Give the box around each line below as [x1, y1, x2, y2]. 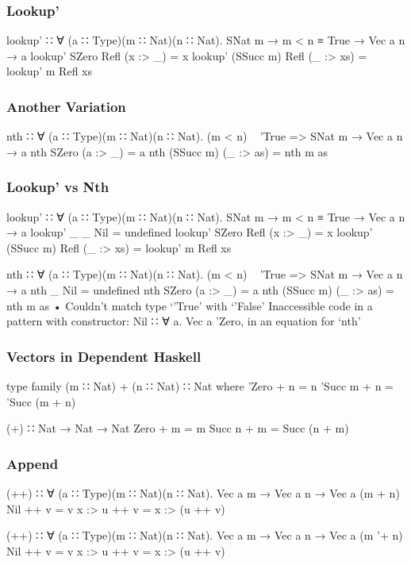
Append [6, 453, 59, 473]
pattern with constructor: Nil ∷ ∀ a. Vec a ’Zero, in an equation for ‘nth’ [6, 313, 361, 329]
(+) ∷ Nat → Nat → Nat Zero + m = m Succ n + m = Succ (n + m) [6, 420, 349, 436]
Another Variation [6, 96, 126, 116]
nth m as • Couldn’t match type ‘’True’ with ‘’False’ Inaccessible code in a [6, 297, 373, 313]
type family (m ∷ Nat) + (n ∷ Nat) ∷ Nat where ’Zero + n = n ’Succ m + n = [6, 378, 394, 394]
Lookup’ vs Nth [6, 177, 109, 197]
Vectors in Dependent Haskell [6, 346, 202, 366]
